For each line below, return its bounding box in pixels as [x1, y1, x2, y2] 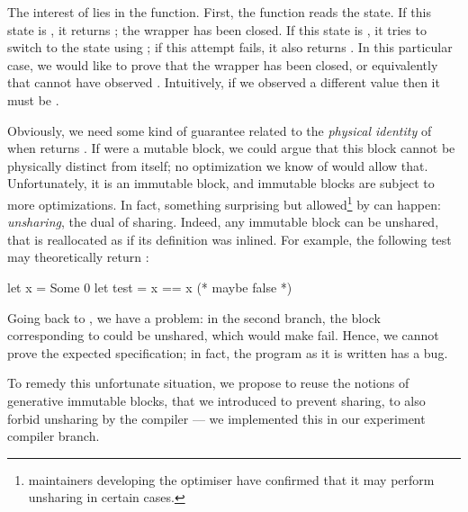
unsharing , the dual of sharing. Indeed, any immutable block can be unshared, [7, 212, 439, 231]
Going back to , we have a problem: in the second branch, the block [7, 308, 381, 327]
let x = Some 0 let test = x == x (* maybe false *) [7, 277, 292, 296]
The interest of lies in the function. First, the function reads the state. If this [7, 3, 431, 21]
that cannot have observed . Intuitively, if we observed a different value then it [7, 73, 440, 92]
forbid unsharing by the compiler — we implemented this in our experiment [7, 409, 426, 427]
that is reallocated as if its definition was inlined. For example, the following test [7, 229, 452, 248]
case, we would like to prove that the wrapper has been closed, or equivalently [7, 55, 438, 74]
